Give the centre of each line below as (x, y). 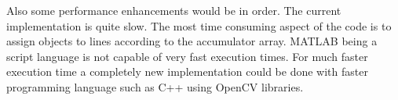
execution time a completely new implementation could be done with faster (187, 71)
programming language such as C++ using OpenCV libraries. (155, 86)
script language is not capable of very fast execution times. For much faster (187, 56)
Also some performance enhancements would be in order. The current (174, 10)
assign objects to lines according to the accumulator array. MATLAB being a (192, 41)
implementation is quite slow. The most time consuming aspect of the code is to (199, 25)
